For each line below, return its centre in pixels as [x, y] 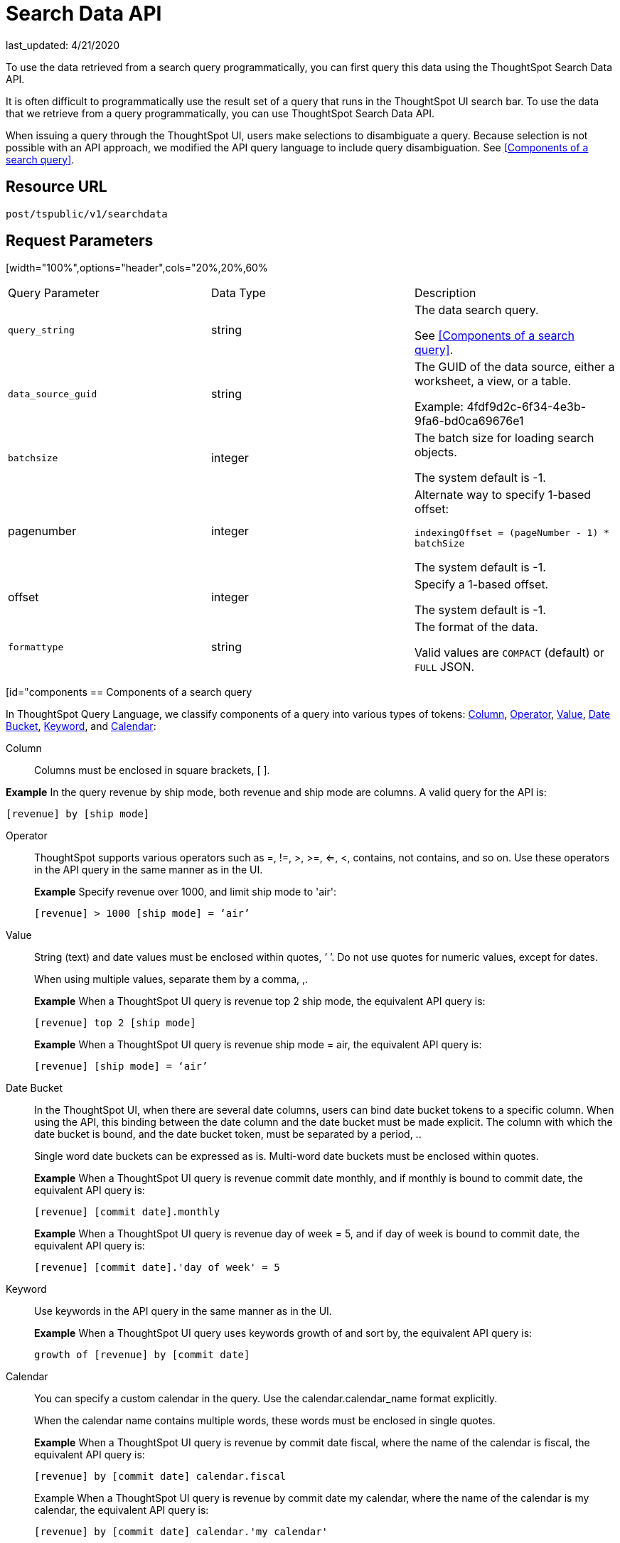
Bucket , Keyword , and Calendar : [81, 726]
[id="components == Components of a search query [129, 692]
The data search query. [476, 310]
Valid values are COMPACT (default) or [509, 653]
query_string [41, 330]
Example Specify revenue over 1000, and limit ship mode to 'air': [185, 892]
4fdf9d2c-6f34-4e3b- [527, 407]
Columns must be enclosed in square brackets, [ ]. [152, 770]
